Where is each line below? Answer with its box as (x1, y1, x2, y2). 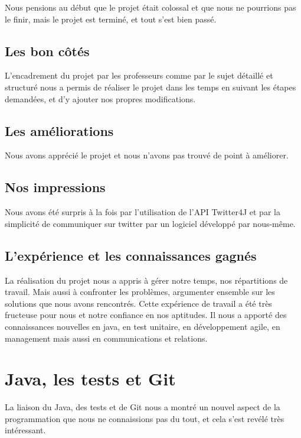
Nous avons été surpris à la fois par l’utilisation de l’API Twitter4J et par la (5, 206, 280, 218)
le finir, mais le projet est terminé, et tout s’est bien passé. (5, 12, 217, 25)
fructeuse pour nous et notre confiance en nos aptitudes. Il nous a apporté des (5, 309, 287, 321)
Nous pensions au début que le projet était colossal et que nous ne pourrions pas (5, 1, 296, 13)
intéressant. (5, 424, 46, 436)
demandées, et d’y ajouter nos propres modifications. (5, 92, 196, 105)
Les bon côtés (5, 41, 90, 60)
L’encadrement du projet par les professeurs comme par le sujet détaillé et (5, 69, 273, 82)
